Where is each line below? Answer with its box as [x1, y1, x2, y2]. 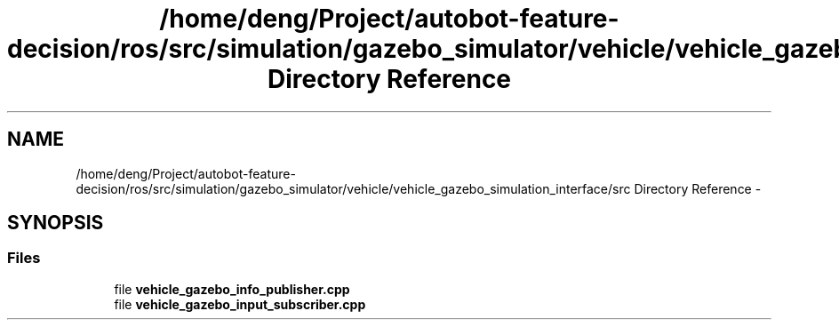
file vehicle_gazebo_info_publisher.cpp [114, 281, 350, 297]
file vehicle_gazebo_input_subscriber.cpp [114, 296, 366, 312]
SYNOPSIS [7, 211, 104, 235]
